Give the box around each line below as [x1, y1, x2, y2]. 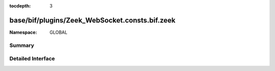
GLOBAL [49, 29, 68, 35]
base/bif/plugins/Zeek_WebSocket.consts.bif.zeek [9, 16, 176, 25]
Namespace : [9, 29, 38, 35]
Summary [9, 42, 35, 49]
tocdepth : [9, 3, 31, 9]
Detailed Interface [9, 55, 56, 62]
